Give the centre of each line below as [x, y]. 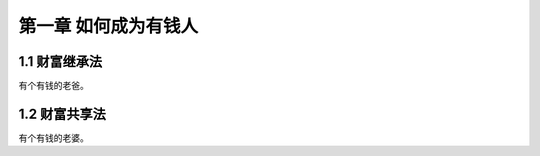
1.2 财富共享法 [62, 113]
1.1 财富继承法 [60, 61]
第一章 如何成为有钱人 [108, 26]
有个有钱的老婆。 [53, 137]
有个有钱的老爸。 [53, 86]
